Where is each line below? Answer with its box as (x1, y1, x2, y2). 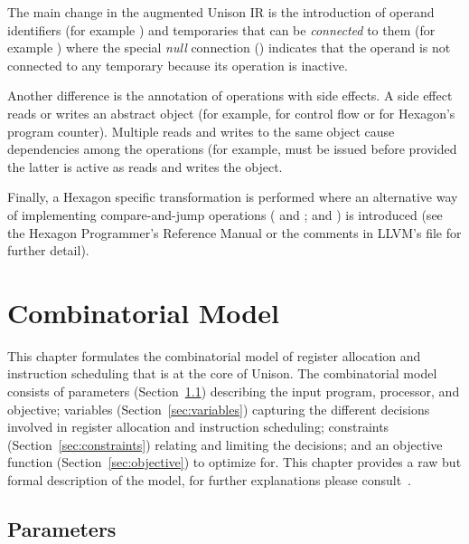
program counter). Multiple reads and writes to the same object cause (7, 121, 395, 140)
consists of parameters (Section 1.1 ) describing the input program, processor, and (7, 382, 460, 401)
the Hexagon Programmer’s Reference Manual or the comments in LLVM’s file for (7, 223, 462, 242)
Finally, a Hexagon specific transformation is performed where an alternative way (7, 187, 458, 206)
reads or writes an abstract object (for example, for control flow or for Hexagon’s (7, 103, 455, 122)
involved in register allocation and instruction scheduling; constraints (7, 417, 389, 436)
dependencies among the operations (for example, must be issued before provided (7, 139, 457, 158)
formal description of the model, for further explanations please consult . (7, 471, 412, 489)
